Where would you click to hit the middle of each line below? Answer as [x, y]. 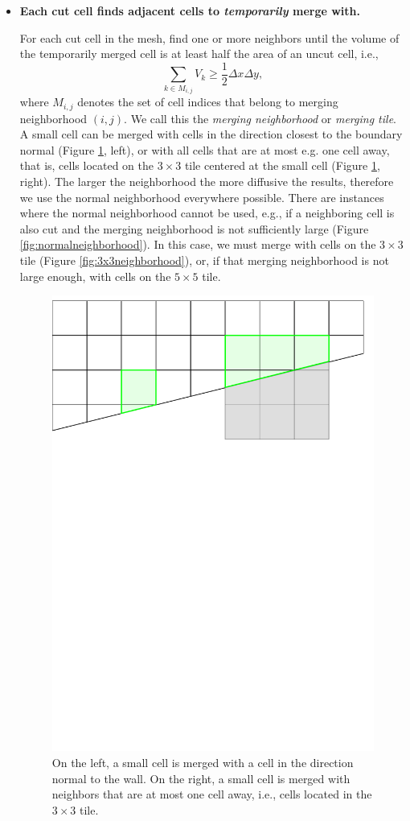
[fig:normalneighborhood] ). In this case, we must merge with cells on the [198, 244]
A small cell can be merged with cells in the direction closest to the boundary [211, 134]
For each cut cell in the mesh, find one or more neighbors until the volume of [209, 37]
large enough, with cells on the [95, 276]
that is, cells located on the [86, 165]
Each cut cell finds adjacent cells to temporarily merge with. [190, 10]
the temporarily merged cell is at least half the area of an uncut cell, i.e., [199, 54]
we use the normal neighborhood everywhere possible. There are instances [202, 197]
